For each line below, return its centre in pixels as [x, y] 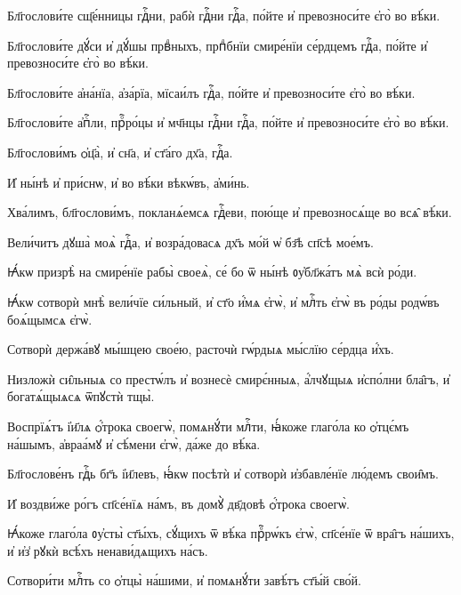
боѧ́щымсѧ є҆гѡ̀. [50, 319]
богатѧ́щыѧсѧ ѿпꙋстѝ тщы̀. [81, 396]
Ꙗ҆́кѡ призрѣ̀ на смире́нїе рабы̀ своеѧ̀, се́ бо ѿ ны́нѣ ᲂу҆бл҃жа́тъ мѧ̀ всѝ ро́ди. [212, 272]
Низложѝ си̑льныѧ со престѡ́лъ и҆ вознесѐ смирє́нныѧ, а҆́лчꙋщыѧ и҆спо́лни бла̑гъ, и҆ [229, 378]
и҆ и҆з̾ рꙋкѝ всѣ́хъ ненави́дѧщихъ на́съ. [108, 550]
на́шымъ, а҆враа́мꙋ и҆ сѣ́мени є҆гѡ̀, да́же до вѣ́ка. [134, 443]
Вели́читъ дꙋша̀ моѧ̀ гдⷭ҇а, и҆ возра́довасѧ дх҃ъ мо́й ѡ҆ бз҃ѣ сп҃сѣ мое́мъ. [190, 241]
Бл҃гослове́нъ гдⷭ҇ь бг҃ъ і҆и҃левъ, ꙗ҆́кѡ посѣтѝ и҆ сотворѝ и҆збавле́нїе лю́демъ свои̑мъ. [223, 474]
